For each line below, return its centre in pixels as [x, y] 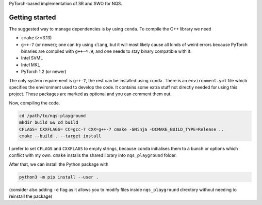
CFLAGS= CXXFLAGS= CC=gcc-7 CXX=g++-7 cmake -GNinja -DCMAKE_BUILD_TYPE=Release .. [122, 129]
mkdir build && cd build [49, 123]
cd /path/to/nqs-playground [52, 116]
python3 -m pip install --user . [59, 177]
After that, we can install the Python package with [59, 164]
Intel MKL [31, 65]
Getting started [33, 17]
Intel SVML [32, 58]
